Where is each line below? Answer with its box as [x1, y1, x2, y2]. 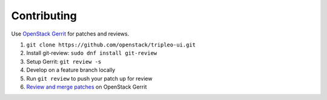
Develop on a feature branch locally [26, 66, 116, 73]
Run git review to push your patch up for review [26, 75, 153, 82]
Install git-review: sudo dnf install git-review [26, 49, 157, 57]
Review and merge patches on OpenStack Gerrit [26, 83, 147, 90]
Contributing [11, 9, 77, 22]
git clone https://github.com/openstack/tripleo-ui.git [26, 41, 196, 48]
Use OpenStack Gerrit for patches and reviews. [11, 30, 130, 37]
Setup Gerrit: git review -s [26, 58, 102, 65]
